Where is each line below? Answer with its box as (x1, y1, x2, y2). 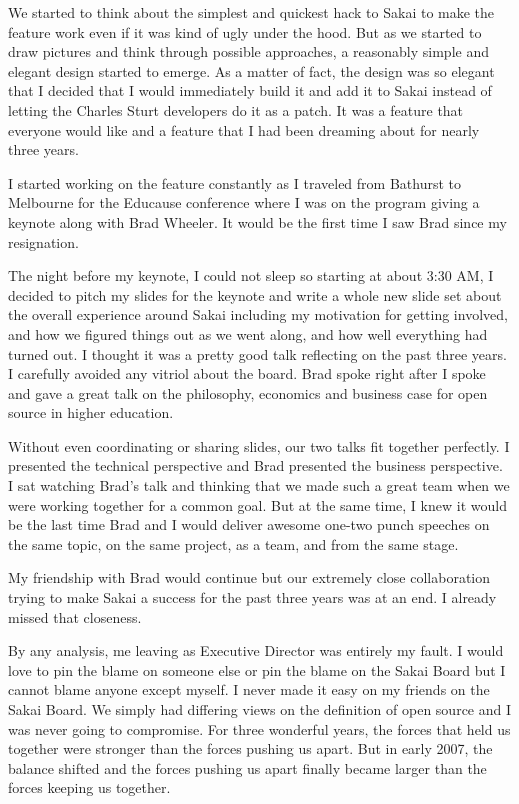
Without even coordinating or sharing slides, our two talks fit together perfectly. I (8, 435, 510, 456)
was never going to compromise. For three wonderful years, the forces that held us (8, 718, 511, 739)
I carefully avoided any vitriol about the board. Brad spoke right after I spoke (8, 363, 486, 384)
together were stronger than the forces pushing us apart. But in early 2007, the (8, 738, 493, 759)
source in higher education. (8, 402, 174, 423)
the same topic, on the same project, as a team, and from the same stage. (8, 533, 459, 554)
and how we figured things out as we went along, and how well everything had (8, 323, 488, 344)
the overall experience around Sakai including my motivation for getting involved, (8, 304, 508, 325)
